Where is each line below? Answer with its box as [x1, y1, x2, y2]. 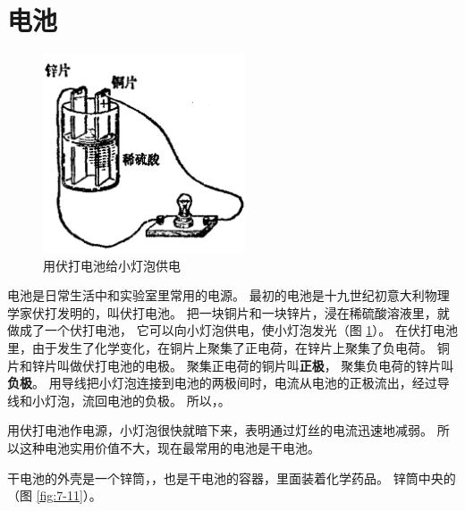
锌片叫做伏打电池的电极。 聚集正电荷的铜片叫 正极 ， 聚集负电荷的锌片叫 [31, 356, 454, 374]
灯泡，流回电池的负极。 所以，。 [44, 390, 231, 409]
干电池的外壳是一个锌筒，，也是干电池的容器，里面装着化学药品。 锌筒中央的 [7, 468, 456, 487]
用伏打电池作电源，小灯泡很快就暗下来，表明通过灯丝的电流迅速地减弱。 [7, 421, 433, 440]
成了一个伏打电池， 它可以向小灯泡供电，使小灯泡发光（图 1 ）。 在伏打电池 [19, 321, 458, 339]
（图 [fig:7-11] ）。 [7, 486, 102, 505]
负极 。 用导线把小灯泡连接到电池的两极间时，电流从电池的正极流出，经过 [7, 373, 437, 392]
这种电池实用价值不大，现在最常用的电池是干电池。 [19, 438, 320, 457]
